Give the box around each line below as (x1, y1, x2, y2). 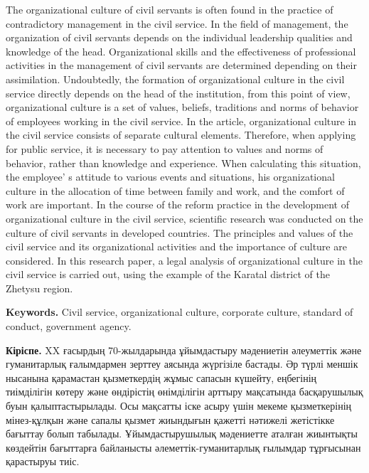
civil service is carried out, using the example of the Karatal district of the (6, 267, 330, 282)
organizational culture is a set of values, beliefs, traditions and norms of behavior (6, 100, 359, 115)
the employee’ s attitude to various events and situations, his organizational (6, 169, 335, 184)
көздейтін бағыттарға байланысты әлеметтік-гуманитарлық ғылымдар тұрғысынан (6, 440, 361, 455)
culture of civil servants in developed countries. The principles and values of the (6, 225, 353, 240)
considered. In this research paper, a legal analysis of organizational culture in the (6, 253, 363, 267)
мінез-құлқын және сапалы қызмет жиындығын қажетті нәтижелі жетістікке (6, 412, 335, 427)
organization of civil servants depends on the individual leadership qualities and (6, 30, 353, 45)
